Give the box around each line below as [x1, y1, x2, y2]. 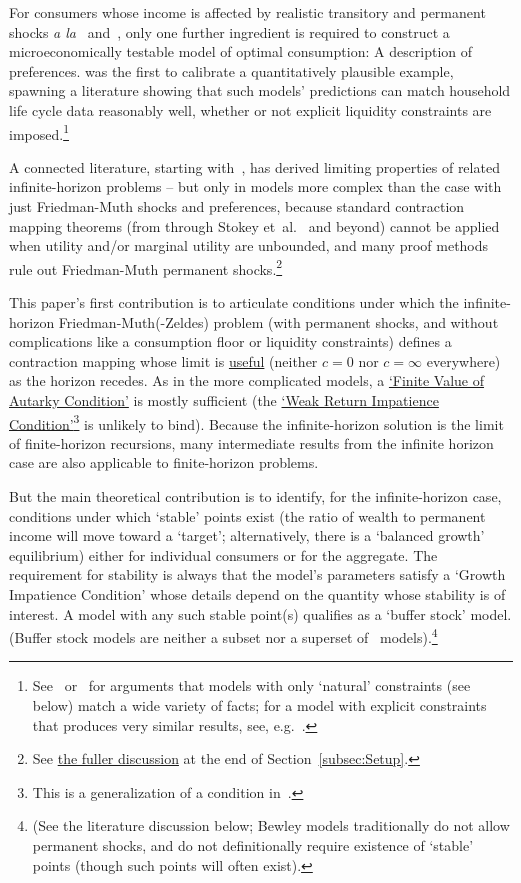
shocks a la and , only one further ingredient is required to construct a [9, 21, 450, 42]
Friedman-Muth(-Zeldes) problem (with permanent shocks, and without [58, 311, 499, 332]
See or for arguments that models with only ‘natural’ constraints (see [32, 675, 471, 696]
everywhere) [426, 350, 501, 371]
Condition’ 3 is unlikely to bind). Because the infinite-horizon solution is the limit [9, 410, 504, 434]
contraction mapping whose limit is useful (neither [9, 350, 318, 371]
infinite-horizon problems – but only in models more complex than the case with [9, 176, 502, 197]
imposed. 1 [9, 120, 69, 144]
